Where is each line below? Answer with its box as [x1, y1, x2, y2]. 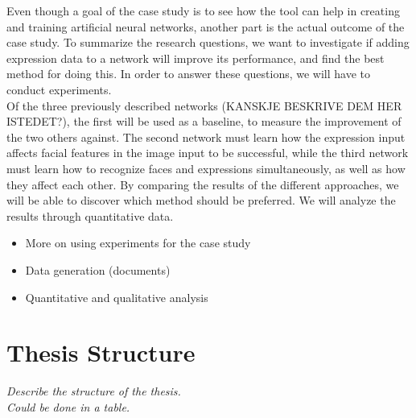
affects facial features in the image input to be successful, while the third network [6, 144, 409, 161]
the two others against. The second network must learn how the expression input [6, 128, 406, 145]
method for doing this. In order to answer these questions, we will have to [6, 65, 371, 82]
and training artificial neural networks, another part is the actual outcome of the [6, 18, 405, 35]
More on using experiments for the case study [25, 234, 251, 251]
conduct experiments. [6, 81, 112, 97]
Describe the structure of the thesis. [6, 383, 181, 399]
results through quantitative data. [6, 207, 174, 224]
